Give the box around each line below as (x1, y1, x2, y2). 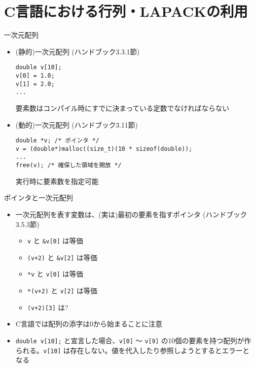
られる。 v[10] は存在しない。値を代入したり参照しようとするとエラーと (15, 345, 250, 355)
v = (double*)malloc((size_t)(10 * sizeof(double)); (15, 145, 192, 152)
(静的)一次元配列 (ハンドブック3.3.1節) (15, 46, 140, 56)
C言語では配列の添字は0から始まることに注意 (15, 319, 162, 329)
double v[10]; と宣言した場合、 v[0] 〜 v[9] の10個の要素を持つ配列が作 (15, 335, 251, 345)
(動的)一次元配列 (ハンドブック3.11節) (15, 119, 138, 130)
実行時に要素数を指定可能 (15, 176, 99, 186)
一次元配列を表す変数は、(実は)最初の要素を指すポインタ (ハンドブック (15, 209, 247, 219)
